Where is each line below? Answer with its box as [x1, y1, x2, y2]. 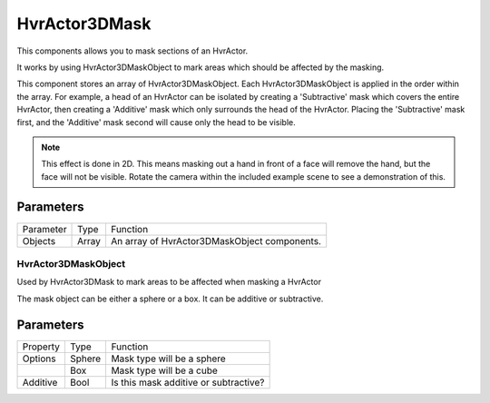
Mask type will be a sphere [111, 352, 226, 365]
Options [22, 352, 56, 365]
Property [22, 340, 61, 353]
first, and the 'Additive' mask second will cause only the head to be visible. [16, 116, 296, 127]
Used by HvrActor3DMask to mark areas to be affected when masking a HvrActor [16, 277, 322, 288]
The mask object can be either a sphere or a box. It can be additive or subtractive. [16, 293, 324, 304]
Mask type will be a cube [111, 364, 218, 377]
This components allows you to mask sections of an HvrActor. [16, 45, 249, 56]
